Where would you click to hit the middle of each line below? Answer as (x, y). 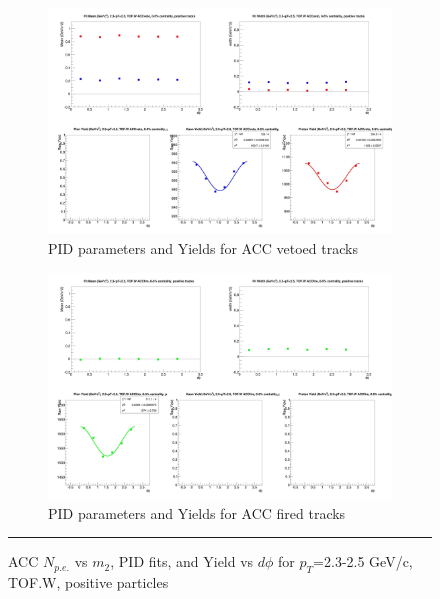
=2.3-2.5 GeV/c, (363, 561)
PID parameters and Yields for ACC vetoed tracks (203, 248)
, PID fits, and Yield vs (182, 561)
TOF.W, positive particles (88, 582)
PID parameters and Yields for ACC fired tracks (197, 512)
